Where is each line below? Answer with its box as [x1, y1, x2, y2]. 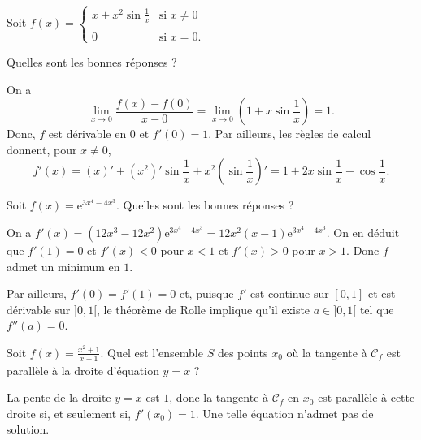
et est [367, 285, 396, 302]
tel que [359, 300, 394, 317]
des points [217, 343, 268, 360]
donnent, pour [7, 140, 77, 157]
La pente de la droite [7, 389, 111, 406]
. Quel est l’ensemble [100, 343, 203, 360]
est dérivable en [48, 125, 127, 142]
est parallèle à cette [318, 389, 415, 406]
